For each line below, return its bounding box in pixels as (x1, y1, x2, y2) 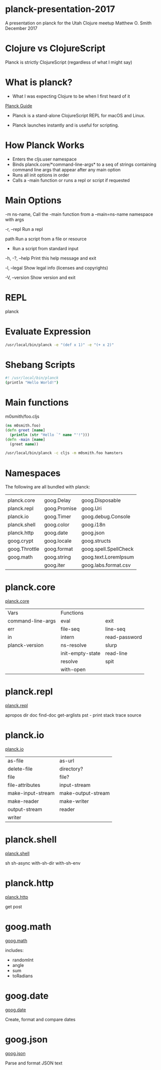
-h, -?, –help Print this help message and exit (5, 255, 97, 261)
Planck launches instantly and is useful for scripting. (12, 122, 119, 128)
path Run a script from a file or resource (5, 236, 87, 242)
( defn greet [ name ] (5, 428, 46, 433)
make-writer (59, 798, 89, 805)
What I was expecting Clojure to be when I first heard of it (12, 93, 130, 99)
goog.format (44, 546, 73, 553)
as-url (59, 758, 74, 764)
